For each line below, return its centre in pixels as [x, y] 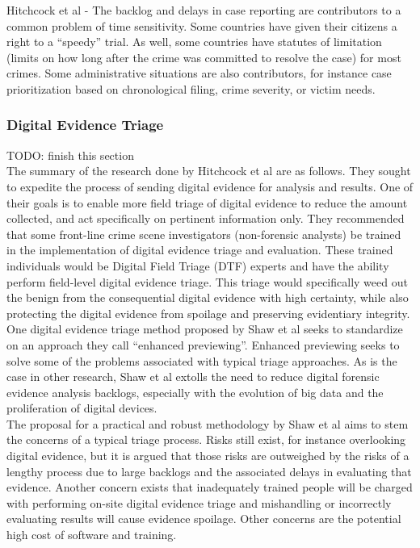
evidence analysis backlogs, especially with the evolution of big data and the [195, 392]
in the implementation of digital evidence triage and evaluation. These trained [200, 250]
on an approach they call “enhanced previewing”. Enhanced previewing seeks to [203, 344]
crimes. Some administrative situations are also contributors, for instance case [199, 73]
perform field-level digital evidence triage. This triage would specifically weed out [207, 281]
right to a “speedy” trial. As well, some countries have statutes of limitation [194, 42]
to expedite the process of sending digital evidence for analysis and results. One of [210, 186]
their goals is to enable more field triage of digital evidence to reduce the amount [207, 202]
